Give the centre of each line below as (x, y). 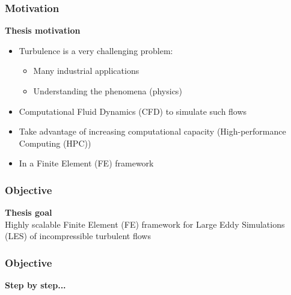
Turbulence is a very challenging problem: (96, 50)
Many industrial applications (86, 71)
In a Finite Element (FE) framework (86, 163)
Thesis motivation (43, 30)
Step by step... (35, 285)
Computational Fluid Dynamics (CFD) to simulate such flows (133, 111)
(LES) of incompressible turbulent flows (78, 236)
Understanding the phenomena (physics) (108, 91)
